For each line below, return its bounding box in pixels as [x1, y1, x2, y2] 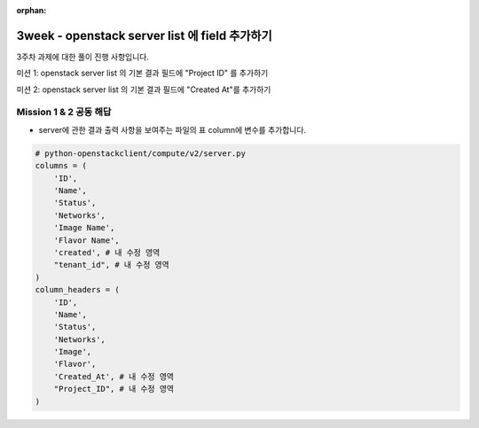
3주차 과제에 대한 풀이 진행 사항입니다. [16, 51, 150, 62]
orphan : [16, 5, 47, 15]
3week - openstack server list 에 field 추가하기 [16, 27, 272, 43]
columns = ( [35, 160, 88, 171]
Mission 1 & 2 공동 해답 [16, 106, 112, 119]
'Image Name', [53, 222, 115, 233]
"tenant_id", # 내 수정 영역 [53, 260, 169, 270]
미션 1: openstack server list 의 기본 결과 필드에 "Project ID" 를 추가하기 [16, 67, 269, 79]
